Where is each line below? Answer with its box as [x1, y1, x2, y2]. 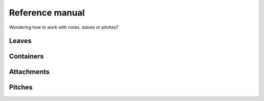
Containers [9, 52, 44, 61]
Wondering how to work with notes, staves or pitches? [9, 24, 119, 30]
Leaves [9, 37, 32, 45]
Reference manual [9, 7, 85, 18]
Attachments [9, 68, 50, 76]
